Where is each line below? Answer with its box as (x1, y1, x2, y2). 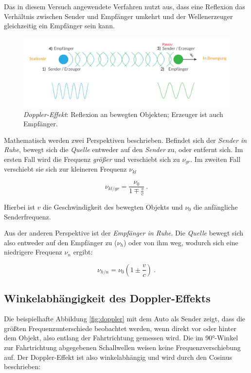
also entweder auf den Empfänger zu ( (4, 237, 117, 247)
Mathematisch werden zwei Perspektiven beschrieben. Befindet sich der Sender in (4, 135, 247, 145)
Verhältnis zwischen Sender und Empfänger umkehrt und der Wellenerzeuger (4, 11, 233, 21)
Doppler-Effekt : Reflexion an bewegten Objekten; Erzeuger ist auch (23, 109, 223, 119)
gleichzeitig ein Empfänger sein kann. (4, 20, 115, 31)
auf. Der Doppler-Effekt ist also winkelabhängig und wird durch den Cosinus (4, 352, 232, 362)
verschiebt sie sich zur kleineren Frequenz (4, 164, 127, 174)
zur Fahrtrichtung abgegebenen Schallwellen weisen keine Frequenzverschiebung (4, 342, 241, 352)
